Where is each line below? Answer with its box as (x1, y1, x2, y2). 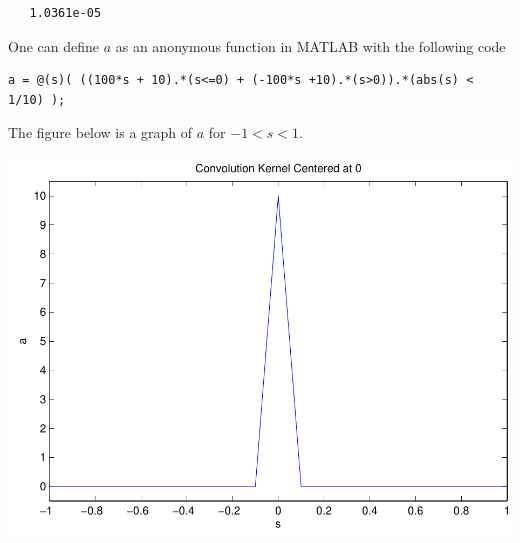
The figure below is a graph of (8, 122, 193, 143)
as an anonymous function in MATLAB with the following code (115, 35, 506, 56)
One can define (8, 35, 99, 56)
